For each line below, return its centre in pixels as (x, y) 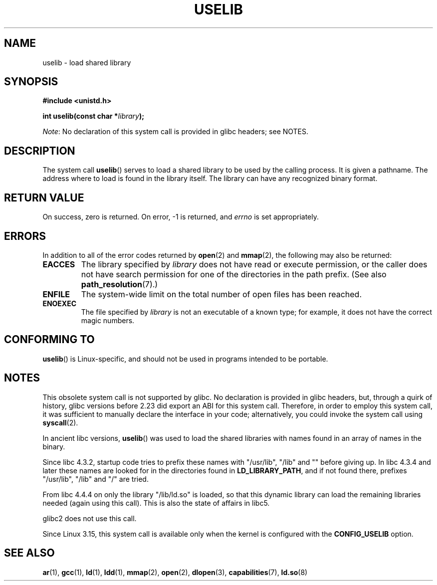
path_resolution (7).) (119, 284)
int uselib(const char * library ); (94, 116)
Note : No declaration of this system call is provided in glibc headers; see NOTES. (176, 132)
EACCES (59, 264)
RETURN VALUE (44, 197)
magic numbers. (108, 320)
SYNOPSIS (31, 82)
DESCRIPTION (40, 151)
